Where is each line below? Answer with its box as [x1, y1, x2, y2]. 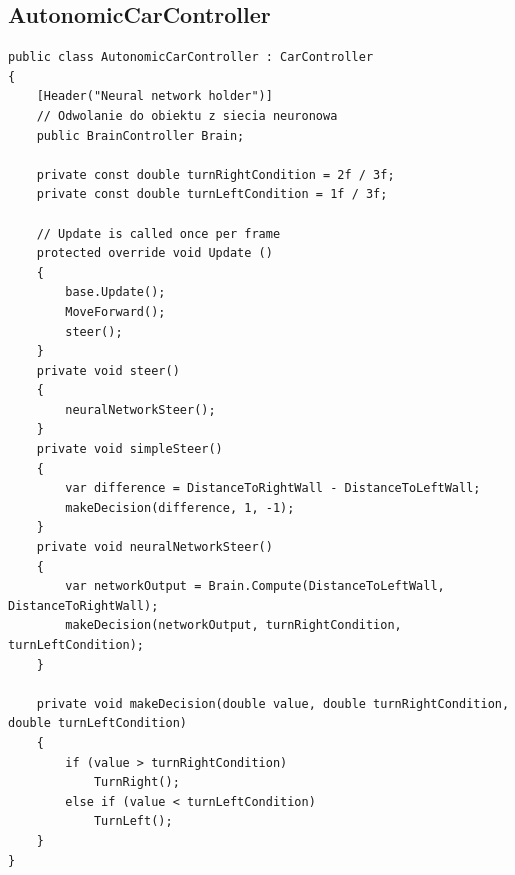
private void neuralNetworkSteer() [36, 540, 273, 555]
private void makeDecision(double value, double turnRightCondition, [36, 696, 510, 711]
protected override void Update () [36, 246, 273, 261]
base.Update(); [65, 285, 166, 300]
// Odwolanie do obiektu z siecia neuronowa [36, 108, 338, 123]
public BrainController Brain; [36, 128, 245, 143]
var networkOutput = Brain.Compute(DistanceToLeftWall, [65, 579, 445, 594]
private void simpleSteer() [36, 442, 223, 457]
